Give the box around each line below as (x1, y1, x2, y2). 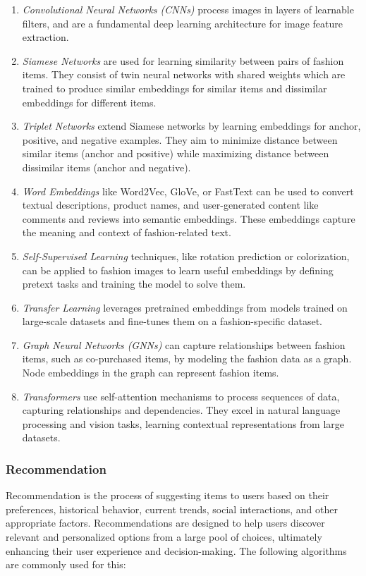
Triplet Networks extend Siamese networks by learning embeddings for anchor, (22, 118, 361, 133)
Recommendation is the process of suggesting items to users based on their (6, 488, 329, 503)
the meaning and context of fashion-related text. (22, 225, 231, 240)
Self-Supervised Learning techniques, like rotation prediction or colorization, (22, 248, 350, 263)
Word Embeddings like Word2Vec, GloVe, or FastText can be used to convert (22, 183, 354, 198)
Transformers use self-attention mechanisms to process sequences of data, (22, 388, 340, 403)
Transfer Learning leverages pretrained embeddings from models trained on (22, 300, 348, 314)
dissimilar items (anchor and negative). (22, 159, 191, 174)
